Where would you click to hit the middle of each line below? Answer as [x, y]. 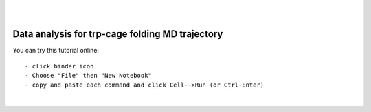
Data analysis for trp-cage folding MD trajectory [118, 34]
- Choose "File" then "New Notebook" [89, 76]
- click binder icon [59, 66]
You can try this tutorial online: [56, 51]
